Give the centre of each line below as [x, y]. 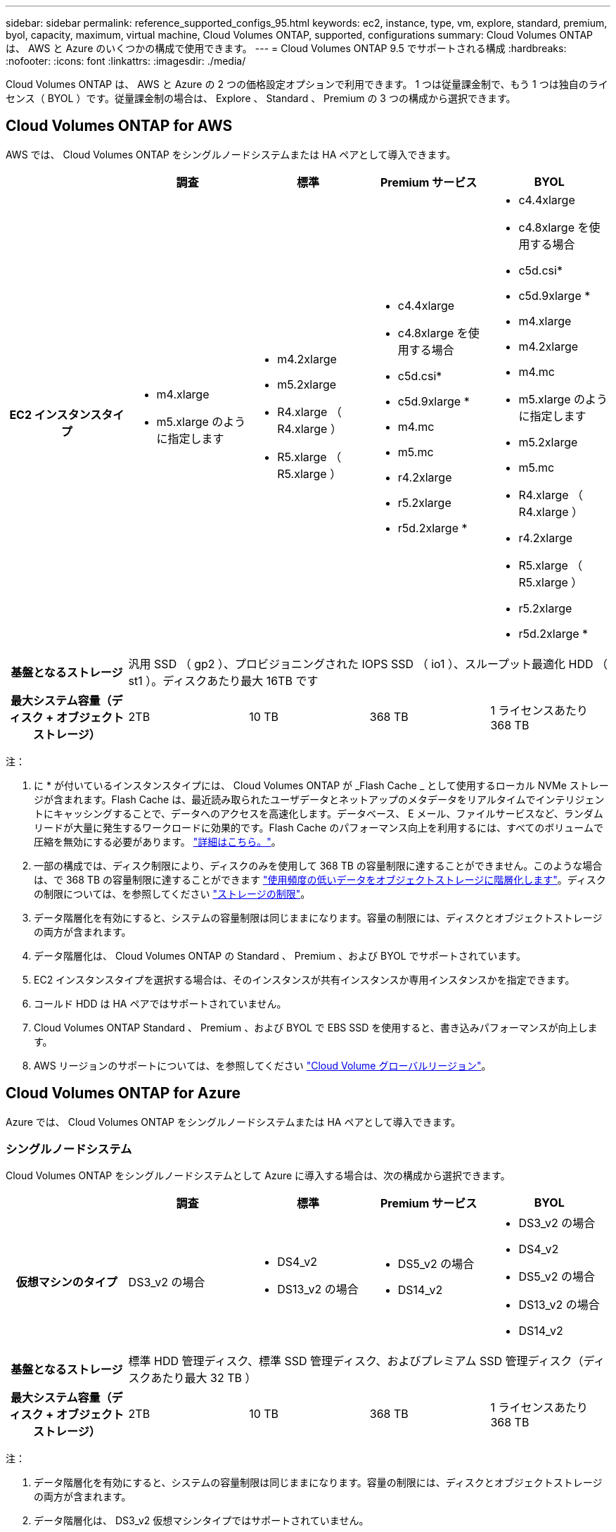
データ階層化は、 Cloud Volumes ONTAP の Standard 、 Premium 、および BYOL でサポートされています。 [280, 955]
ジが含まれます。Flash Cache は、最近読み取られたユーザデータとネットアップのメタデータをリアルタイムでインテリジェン [319, 799]
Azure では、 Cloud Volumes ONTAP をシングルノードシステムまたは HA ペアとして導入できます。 [233, 1122]
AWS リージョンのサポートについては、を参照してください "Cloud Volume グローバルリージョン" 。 [263, 1065]
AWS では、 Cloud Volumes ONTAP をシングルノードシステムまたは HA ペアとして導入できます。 [231, 154]
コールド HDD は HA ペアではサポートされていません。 [160, 1003]
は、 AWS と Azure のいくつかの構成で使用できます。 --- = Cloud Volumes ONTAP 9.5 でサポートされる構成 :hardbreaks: [286, 48]
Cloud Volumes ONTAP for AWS [119, 126]
